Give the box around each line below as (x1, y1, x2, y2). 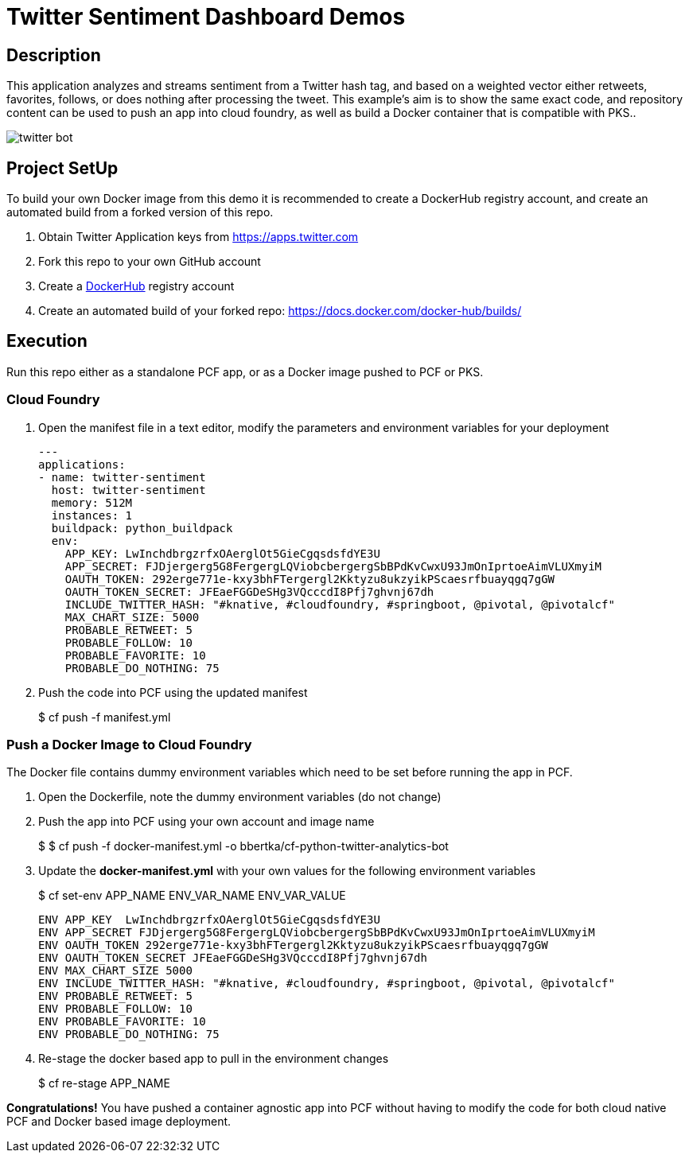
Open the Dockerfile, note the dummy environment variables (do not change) (38, 790, 442, 804)
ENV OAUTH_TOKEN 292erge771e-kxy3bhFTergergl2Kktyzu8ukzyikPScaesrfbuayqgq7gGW (38, 939, 548, 952)
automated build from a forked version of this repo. (6, 205, 274, 220)
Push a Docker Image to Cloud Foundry (6, 736, 252, 753)
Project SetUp (6, 158, 119, 178)
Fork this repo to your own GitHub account (38, 255, 261, 269)
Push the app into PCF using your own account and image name (38, 815, 375, 829)
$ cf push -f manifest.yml (38, 710, 171, 724)
